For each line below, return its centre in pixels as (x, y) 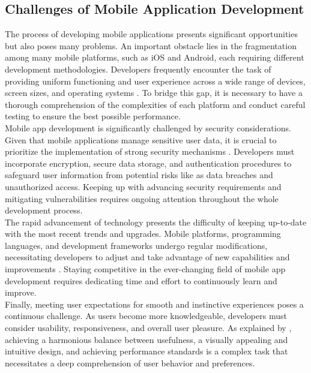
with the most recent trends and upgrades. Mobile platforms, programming (143, 234)
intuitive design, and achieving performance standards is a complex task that (146, 351)
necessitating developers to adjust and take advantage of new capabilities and (147, 257)
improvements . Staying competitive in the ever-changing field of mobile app (145, 269)
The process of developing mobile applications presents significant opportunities (151, 34)
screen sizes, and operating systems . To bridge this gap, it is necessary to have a (154, 93)
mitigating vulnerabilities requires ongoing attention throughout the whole (142, 198)
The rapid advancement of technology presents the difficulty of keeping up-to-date (156, 222)
